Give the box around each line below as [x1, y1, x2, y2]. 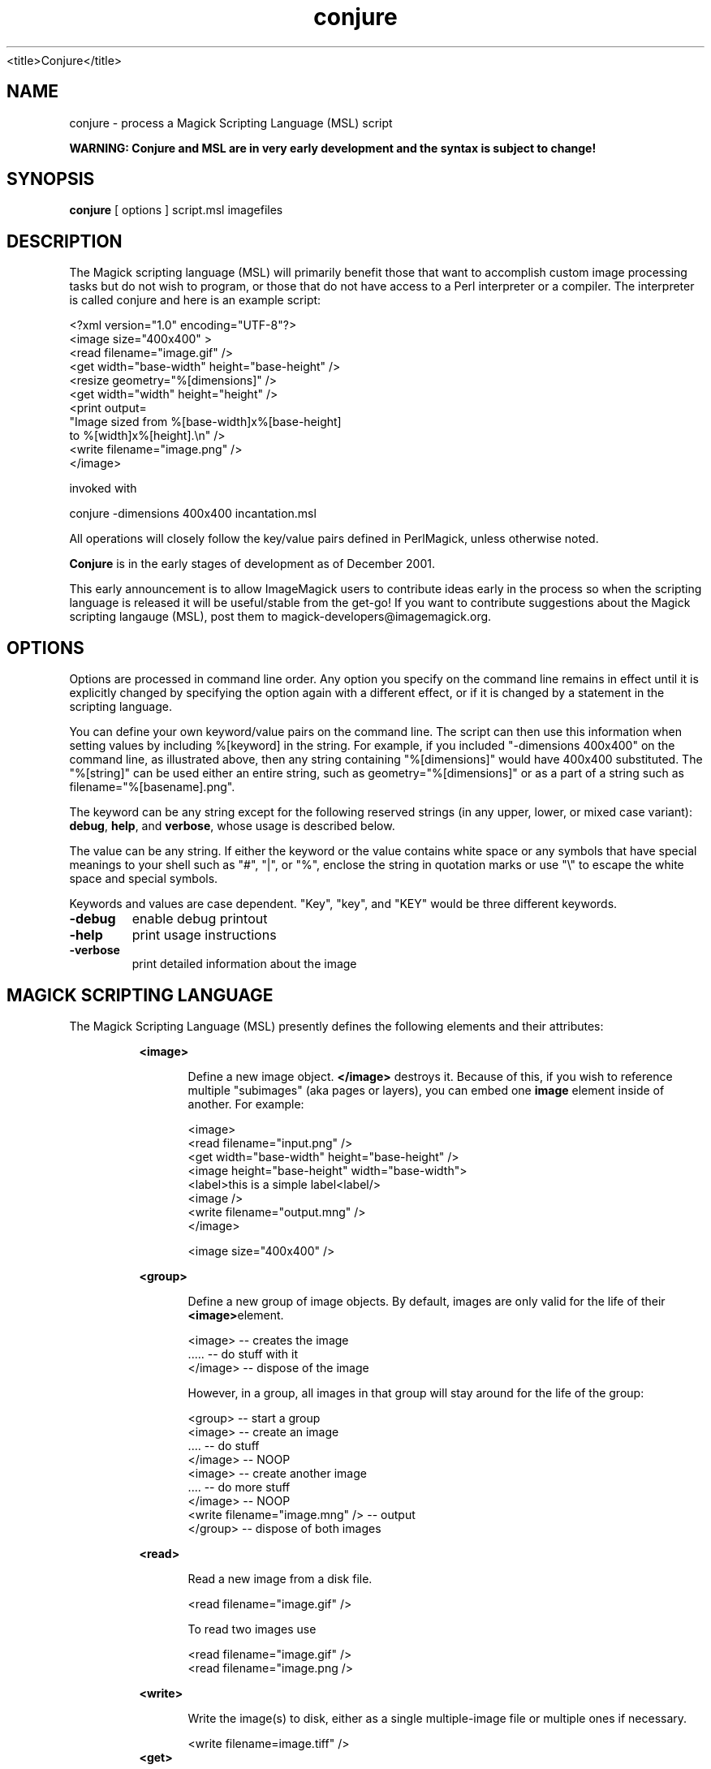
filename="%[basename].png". [69, 780, 235, 794]
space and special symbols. [69, 872, 218, 886]
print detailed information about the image [131, 957, 357, 971]
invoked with [69, 481, 137, 496]
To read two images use [187, 1621, 317, 1636]
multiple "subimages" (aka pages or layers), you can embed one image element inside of [187, 1082, 665, 1097]
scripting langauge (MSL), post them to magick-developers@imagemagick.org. [69, 609, 492, 624]
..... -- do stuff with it [187, 1346, 299, 1361]
